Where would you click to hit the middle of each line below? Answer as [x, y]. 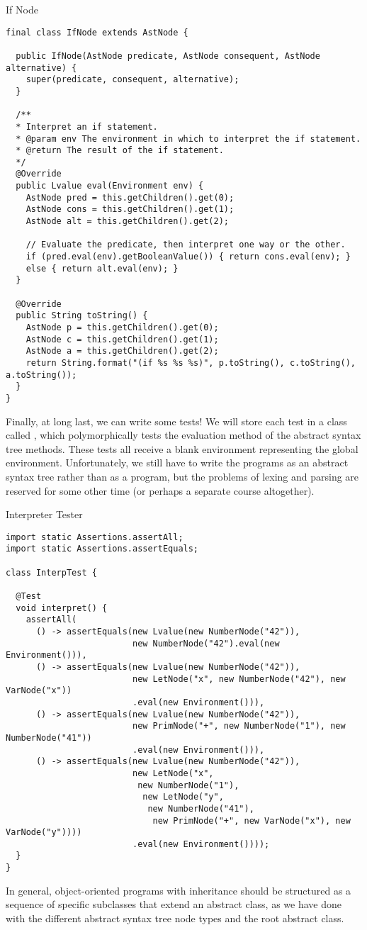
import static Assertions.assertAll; [95, 537]
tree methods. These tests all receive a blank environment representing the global [182, 448]
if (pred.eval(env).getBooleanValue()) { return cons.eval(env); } [188, 257]
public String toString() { [82, 316]
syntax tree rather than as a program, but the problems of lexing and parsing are [182, 476]
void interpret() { [62, 608]
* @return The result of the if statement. [120, 151]
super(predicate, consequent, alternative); [132, 80]
